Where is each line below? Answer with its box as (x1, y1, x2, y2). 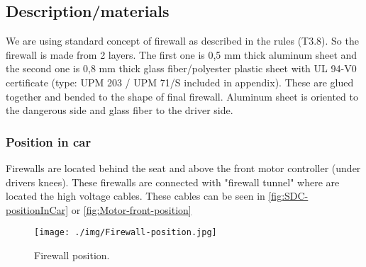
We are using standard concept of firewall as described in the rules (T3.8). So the (6, 33, 359, 48)
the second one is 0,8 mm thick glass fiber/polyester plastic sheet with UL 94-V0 (6, 61, 357, 76)
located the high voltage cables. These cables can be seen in (6, 188, 265, 203)
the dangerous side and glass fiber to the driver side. (6, 103, 233, 118)
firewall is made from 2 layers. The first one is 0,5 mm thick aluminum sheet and (6, 47, 357, 62)
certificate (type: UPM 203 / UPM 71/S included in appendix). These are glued (6, 74, 354, 89)
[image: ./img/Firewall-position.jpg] (34, 227, 217, 238)
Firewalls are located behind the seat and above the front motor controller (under (6, 160, 361, 175)
